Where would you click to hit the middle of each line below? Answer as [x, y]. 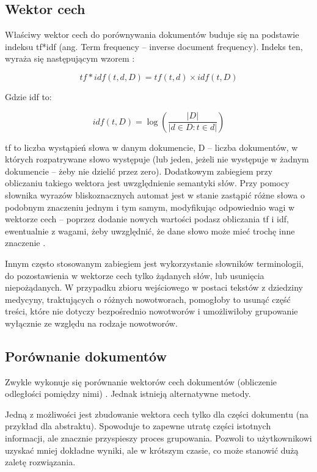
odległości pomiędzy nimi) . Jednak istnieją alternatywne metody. [128, 394]
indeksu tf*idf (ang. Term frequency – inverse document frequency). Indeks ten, [154, 46]
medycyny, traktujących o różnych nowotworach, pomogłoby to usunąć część [148, 299]
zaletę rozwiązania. [40, 462]
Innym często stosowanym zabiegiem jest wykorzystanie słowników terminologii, [154, 263]
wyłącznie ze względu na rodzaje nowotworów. [91, 323]
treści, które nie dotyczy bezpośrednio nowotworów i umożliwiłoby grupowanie [151, 311]
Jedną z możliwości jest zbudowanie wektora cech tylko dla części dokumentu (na [157, 414]
